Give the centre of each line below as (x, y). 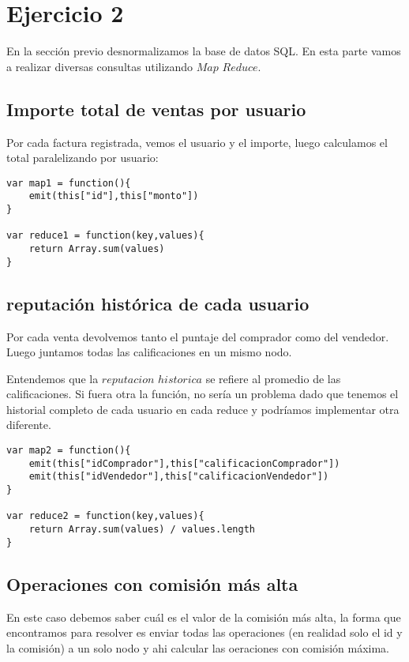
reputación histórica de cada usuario (158, 303)
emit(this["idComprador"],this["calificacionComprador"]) (184, 463)
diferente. (29, 425)
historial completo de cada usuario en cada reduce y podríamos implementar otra (203, 409)
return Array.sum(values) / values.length (142, 529)
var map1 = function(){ (69, 183)
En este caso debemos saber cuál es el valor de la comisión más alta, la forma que (204, 617)
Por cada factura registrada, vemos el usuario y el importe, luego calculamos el (197, 142)
